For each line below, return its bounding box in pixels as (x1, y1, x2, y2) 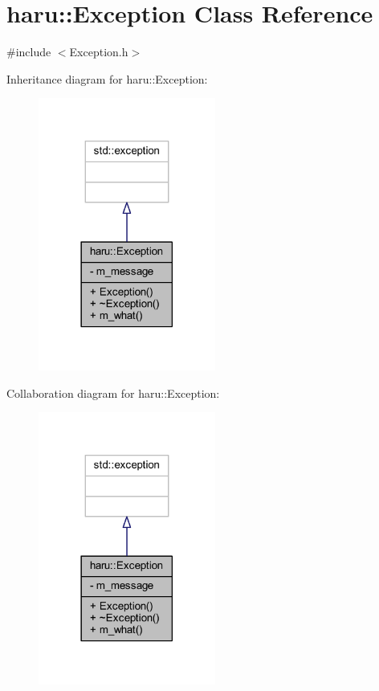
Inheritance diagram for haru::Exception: (6, 70, 208, 87)
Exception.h (69, 43, 128, 60)
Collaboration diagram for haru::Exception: (6, 384, 220, 401)
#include (6, 43, 51, 60)
